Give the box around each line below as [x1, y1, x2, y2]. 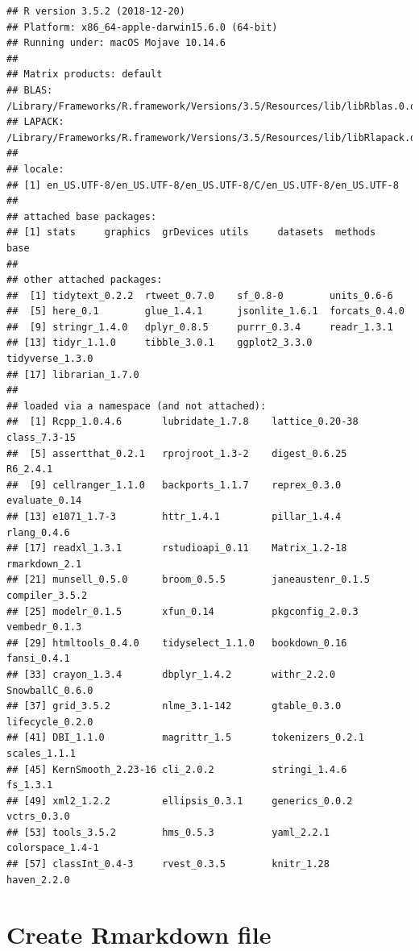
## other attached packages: [6, 274, 163, 286]
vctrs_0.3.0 [6, 811, 70, 823]
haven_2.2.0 [6, 874, 70, 886]
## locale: [6, 163, 64, 175]
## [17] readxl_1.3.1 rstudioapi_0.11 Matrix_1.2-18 [6, 542, 347, 554]
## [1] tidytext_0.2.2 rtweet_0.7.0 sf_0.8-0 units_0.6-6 [6, 289, 393, 301]
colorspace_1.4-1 [6, 842, 99, 854]
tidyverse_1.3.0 [6, 353, 93, 365]
